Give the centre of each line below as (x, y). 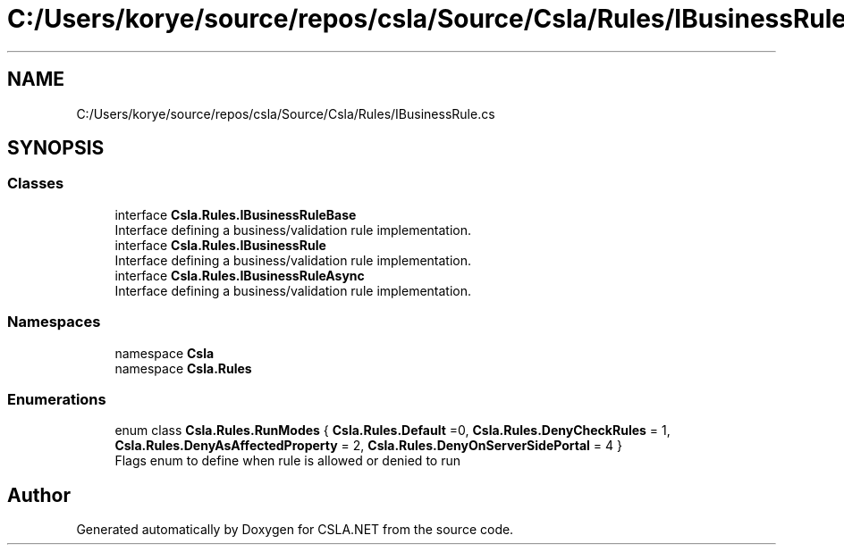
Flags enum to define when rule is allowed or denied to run (287, 461)
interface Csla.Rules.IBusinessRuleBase (236, 214)
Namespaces (54, 322)
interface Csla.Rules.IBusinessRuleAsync (240, 275)
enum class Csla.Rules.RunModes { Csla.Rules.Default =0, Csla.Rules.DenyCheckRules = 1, (392, 431)
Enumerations (57, 399)
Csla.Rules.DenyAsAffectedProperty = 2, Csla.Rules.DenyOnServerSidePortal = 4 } (368, 446)
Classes (36, 184)
